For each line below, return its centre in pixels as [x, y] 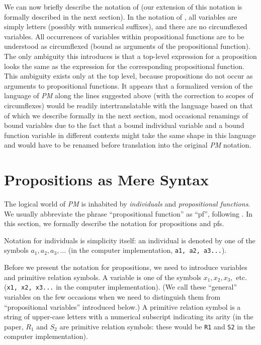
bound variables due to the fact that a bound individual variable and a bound [124, 125]
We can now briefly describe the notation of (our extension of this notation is [123, 7]
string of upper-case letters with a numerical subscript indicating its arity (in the [129, 317]
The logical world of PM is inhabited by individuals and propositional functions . [127, 204]
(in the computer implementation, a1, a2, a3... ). [147, 250]
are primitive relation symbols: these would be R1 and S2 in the [157, 326]
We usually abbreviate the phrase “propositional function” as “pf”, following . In [128, 213]
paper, [14, 326]
